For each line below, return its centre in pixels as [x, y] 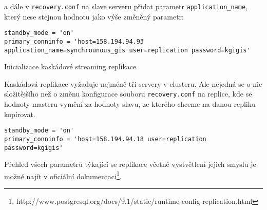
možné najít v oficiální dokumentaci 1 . [63, 175]
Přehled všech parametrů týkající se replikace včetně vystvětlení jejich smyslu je [130, 164]
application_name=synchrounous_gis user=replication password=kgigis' [127, 50]
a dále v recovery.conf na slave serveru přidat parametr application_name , [126, 6]
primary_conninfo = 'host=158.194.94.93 [74, 41]
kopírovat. [20, 114]
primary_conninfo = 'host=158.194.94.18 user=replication [105, 139]
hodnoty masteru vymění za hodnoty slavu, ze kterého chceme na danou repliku [130, 104]
